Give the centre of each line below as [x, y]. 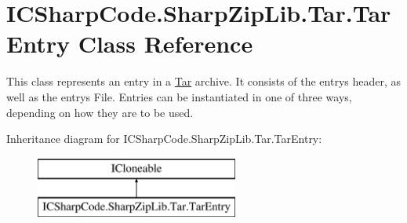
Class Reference [165, 44]
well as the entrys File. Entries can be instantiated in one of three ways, [179, 96]
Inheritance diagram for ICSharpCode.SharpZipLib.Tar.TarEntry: [164, 139]
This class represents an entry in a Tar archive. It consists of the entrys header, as [204, 81]
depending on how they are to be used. [100, 112]
